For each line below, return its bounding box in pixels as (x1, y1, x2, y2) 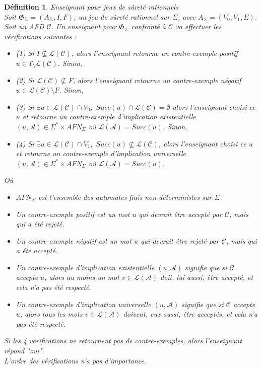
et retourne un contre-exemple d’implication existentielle (22, 111, 196, 122)
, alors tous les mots (20, 309, 83, 319)
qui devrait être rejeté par (141, 235, 219, 246)
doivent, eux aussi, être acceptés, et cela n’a (123, 309, 258, 319)
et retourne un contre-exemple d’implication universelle (16, 148, 186, 159)
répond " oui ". (4, 345, 44, 356)
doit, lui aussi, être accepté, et (160, 272, 253, 282)
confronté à (131, 21, 166, 32)
